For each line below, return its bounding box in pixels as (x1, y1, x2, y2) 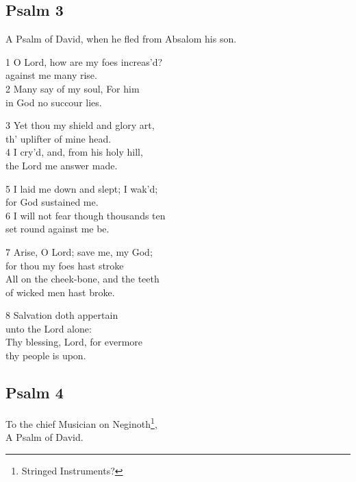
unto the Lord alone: (5, 321, 92, 335)
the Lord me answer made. (5, 158, 118, 172)
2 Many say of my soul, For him (5, 81, 140, 95)
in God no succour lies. (5, 95, 102, 109)
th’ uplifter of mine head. (5, 131, 112, 145)
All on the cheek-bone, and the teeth (5, 272, 160, 286)
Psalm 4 (5, 382, 64, 403)
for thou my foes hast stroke (5, 258, 124, 272)
